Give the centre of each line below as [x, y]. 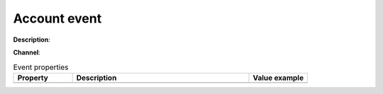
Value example [278, 78]
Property [33, 78]
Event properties [41, 67]
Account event [57, 18]
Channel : [27, 52]
